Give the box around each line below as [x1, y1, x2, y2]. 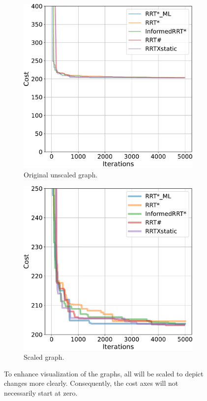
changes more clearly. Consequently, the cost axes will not [4, 378, 178, 388]
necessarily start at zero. [4, 388, 78, 398]
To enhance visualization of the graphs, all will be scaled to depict [4, 368, 204, 378]
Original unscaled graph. [24, 169, 98, 179]
